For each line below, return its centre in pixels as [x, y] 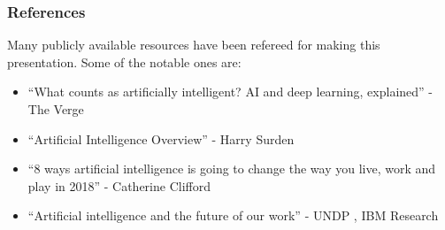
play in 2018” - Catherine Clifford [119, 185]
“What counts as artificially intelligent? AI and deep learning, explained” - [230, 92]
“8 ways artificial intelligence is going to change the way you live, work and [232, 169]
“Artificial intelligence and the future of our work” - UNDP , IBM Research [233, 215]
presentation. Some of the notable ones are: [124, 61]
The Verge [56, 109]
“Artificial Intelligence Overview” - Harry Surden [161, 138]
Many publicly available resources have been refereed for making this [194, 45]
